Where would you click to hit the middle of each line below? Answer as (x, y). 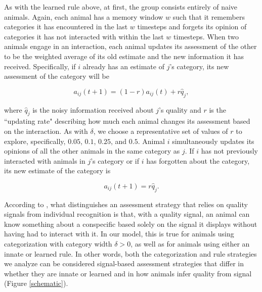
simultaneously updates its (213, 141)
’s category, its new (199, 66)
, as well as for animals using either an (190, 244)
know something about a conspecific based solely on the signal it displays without (131, 224)
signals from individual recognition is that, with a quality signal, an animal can (127, 214)
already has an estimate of (123, 66)
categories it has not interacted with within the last (84, 36)
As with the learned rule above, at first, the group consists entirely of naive (121, 7)
